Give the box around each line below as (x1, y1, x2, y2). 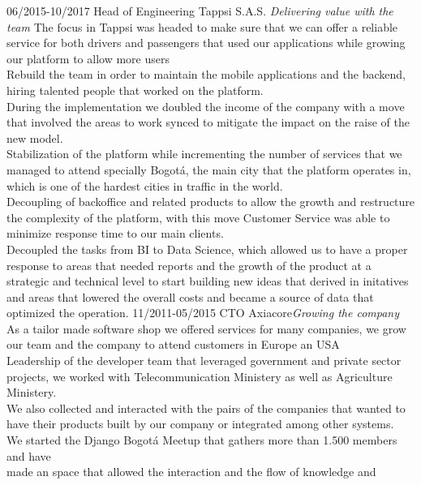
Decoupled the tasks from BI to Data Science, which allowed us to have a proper (6, 240, 408, 257)
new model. (6, 129, 63, 146)
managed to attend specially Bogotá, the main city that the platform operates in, (6, 161, 411, 178)
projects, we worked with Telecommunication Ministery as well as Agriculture (6, 367, 393, 384)
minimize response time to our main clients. (6, 225, 224, 242)
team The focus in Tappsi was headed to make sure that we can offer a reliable (6, 18, 398, 35)
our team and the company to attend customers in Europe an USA (6, 336, 340, 353)
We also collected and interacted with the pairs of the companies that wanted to (6, 399, 406, 416)
